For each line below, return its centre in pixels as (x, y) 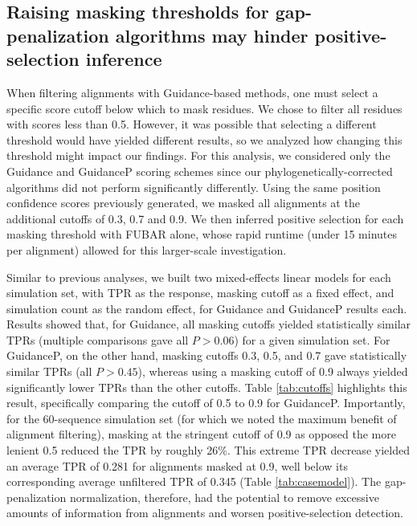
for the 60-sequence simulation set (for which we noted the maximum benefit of (202, 418)
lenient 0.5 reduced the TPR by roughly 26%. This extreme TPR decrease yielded (208, 450)
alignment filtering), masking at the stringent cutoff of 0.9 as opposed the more (201, 434)
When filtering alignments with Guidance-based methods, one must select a (192, 92)
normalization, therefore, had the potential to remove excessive (224, 497)
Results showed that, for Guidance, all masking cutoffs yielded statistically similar (209, 324)
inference (124, 59)
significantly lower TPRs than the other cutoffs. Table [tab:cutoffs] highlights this (207, 387)
